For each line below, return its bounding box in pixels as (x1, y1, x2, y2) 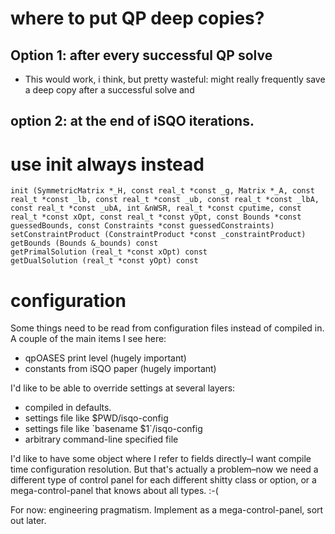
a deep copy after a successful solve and (24, 84, 195, 96)
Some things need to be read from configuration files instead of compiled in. (10, 322, 325, 334)
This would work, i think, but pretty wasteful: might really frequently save (24, 73, 326, 85)
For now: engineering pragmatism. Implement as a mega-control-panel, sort (10, 504, 324, 516)
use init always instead (10, 153, 205, 176)
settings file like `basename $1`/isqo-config (24, 423, 203, 435)
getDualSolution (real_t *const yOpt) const (10, 256, 199, 266)
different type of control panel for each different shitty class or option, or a (10, 474, 317, 486)
